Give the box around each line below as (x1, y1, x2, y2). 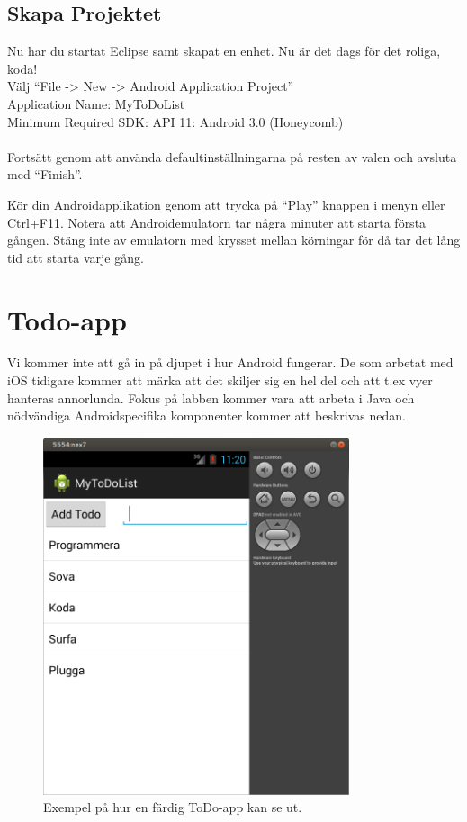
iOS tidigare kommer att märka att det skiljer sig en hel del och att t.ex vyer (7, 371, 433, 390)
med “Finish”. (7, 165, 83, 184)
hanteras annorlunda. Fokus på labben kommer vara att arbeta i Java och (7, 388, 415, 407)
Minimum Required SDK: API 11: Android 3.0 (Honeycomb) (7, 112, 344, 131)
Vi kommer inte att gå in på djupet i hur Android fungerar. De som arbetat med (7, 353, 454, 372)
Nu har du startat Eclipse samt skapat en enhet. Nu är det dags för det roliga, (7, 41, 441, 60)
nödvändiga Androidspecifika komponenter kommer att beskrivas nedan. (7, 406, 406, 425)
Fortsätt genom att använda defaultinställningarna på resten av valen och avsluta (7, 147, 457, 166)
